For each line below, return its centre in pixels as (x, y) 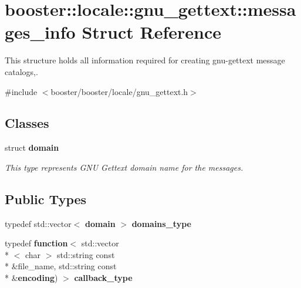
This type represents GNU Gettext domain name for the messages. (124, 167)
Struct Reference (151, 32)
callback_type (103, 278)
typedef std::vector (38, 223)
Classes (27, 123)
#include (21, 91)
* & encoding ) (31, 278)
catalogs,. (21, 71)
